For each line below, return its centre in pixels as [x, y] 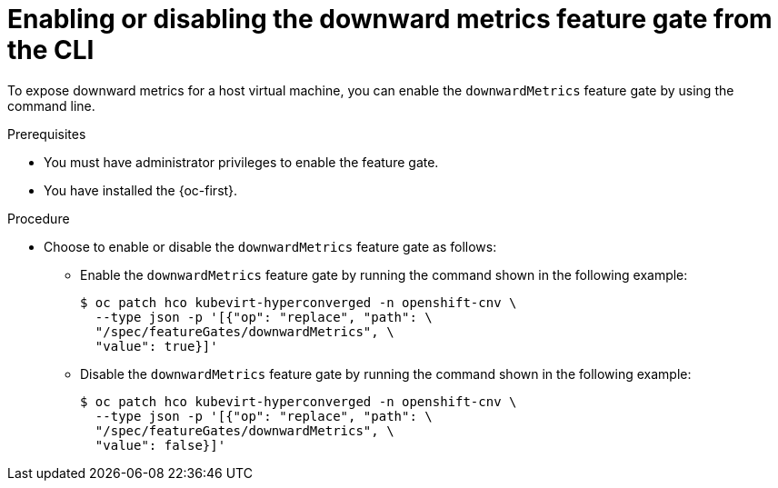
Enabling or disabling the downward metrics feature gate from [390, 19]
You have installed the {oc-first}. [141, 190]
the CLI [51, 50]
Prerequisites [47, 134]
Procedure [39, 218]
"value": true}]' [156, 346]
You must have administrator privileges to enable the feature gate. [241, 162]
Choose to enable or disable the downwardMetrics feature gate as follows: [270, 246]
